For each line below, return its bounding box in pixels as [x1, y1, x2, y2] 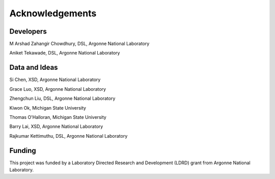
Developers [9, 27, 47, 36]
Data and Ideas [9, 63, 58, 72]
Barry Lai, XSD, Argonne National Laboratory [9, 123, 103, 130]
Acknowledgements [9, 8, 97, 19]
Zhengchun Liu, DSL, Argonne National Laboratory [9, 95, 116, 101]
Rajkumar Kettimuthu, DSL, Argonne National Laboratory [9, 133, 128, 139]
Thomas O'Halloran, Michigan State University [9, 114, 106, 120]
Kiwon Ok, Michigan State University [9, 105, 87, 111]
